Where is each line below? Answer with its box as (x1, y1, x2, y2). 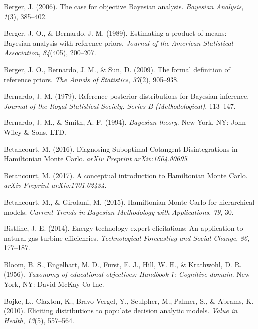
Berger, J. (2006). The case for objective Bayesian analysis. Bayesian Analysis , (4, 1, 244, 11)
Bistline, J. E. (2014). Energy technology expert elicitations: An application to (4, 223, 243, 233)
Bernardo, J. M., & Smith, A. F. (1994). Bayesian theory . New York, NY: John (4, 117, 246, 127)
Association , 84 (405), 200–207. (4, 47, 96, 58)
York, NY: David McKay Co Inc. (4, 279, 104, 289)
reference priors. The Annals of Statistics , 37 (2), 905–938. (4, 74, 179, 84)
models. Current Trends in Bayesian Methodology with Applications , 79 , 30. (4, 206, 234, 217)
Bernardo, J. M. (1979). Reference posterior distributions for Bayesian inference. (4, 91, 249, 101)
